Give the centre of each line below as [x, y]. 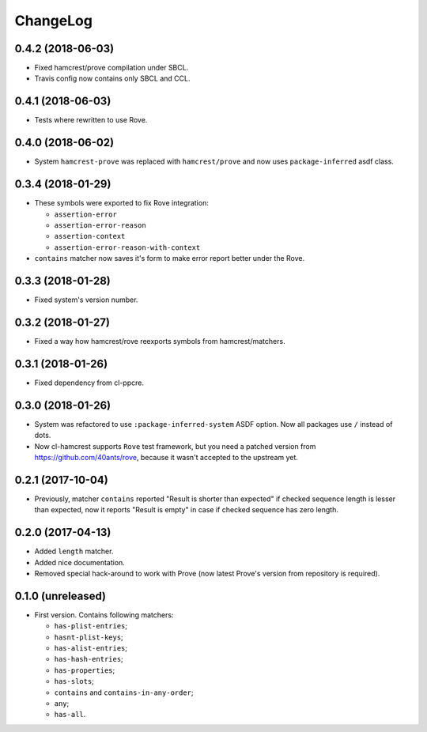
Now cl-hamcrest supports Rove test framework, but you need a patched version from [175, 446]
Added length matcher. [74, 551]
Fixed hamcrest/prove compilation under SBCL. [111, 68]
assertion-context [90, 236]
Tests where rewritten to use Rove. [91, 120]
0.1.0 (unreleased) [60, 596]
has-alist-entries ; [91, 647]
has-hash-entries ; [89, 659]
